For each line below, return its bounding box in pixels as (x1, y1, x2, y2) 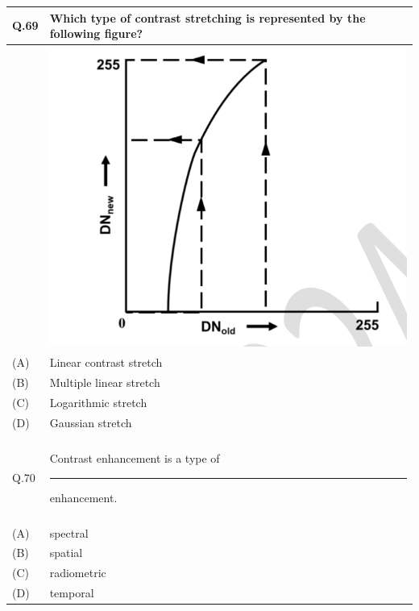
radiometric (49, 564, 106, 581)
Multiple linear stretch (49, 374, 160, 391)
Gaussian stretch (49, 414, 132, 430)
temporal (49, 584, 94, 601)
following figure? (49, 25, 143, 42)
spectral (49, 524, 89, 541)
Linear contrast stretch (49, 354, 163, 371)
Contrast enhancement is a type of (49, 449, 220, 466)
